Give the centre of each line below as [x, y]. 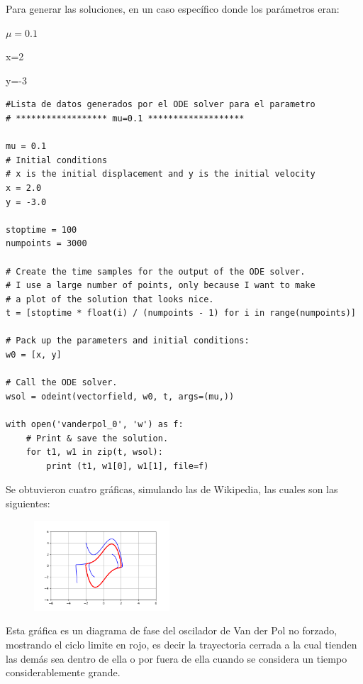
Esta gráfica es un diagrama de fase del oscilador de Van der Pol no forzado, [172, 630]
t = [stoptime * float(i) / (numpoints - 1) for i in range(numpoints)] [181, 313]
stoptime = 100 [41, 230]
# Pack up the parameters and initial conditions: [128, 341]
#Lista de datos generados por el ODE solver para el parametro [161, 105]
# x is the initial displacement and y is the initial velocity [161, 174]
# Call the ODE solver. [62, 383]
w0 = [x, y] [34, 355]
